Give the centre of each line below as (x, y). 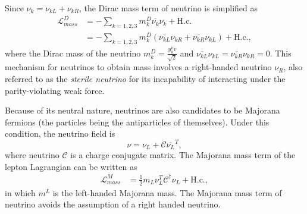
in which (20, 192)
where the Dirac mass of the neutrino (73, 53)
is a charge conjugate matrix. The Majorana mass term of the (183, 155)
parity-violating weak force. (55, 90)
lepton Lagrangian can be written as (71, 166)
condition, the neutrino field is (60, 133)
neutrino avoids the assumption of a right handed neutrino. (113, 204)
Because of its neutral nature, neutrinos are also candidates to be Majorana (142, 110)
